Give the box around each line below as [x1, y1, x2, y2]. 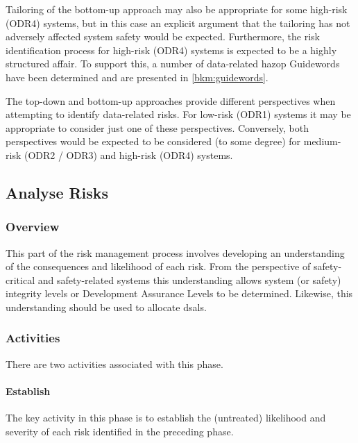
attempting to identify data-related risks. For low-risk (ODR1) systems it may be [6, 107, 351, 122]
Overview [6, 218, 60, 235]
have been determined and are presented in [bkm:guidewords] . [6, 69, 268, 84]
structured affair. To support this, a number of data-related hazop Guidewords [6, 56, 340, 71]
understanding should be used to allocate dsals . [6, 299, 207, 314]
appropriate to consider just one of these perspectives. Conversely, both [6, 120, 309, 135]
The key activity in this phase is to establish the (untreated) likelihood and [6, 410, 326, 425]
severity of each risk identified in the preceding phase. [6, 424, 234, 438]
